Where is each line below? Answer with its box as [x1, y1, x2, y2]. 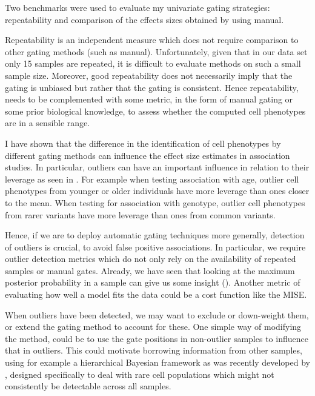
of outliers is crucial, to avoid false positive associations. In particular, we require [5, 240, 306, 253]
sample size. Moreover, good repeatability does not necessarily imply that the [5, 69, 293, 81]
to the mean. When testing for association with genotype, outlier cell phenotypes [5, 196, 305, 209]
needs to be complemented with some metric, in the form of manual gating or [5, 93, 293, 106]
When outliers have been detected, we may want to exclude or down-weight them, [5, 308, 309, 321]
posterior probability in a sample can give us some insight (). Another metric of [5, 276, 300, 289]
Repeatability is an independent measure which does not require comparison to [5, 33, 299, 46]
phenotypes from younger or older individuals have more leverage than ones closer [5, 184, 310, 197]
